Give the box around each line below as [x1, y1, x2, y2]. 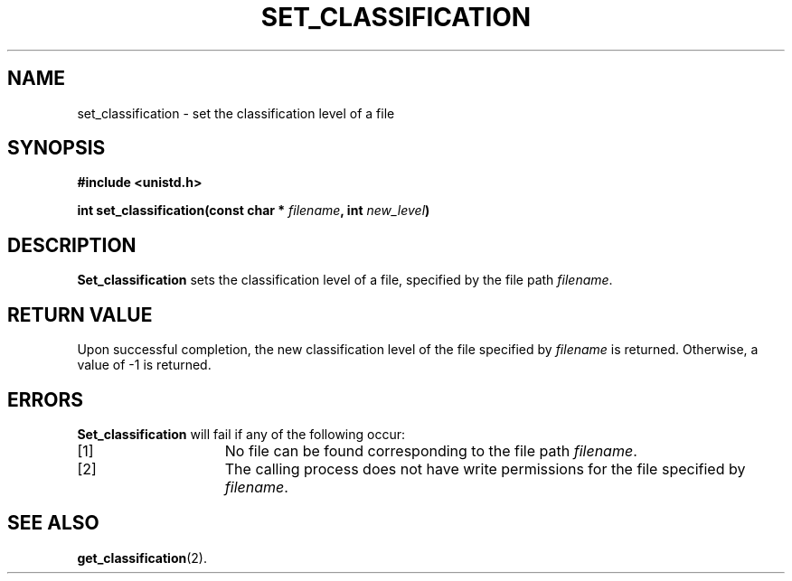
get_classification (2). [77, 549, 208, 566]
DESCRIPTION [7, 233, 137, 257]
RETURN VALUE [7, 303, 153, 326]
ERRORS [7, 388, 84, 411]
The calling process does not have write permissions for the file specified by [224, 459, 746, 478]
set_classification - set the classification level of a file [77, 105, 395, 121]
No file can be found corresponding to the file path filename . [224, 441, 637, 460]
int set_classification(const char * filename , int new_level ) [77, 202, 430, 219]
